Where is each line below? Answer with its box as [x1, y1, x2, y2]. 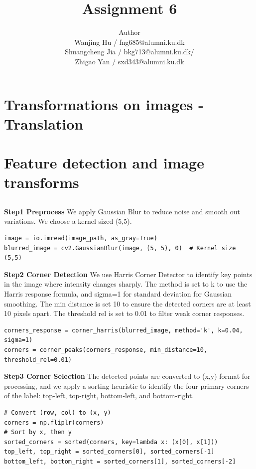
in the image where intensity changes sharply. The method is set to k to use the [4, 279, 248, 289]
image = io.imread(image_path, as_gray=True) [4, 235, 157, 242]
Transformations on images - [4, 94, 204, 114]
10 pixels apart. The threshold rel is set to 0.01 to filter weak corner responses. [4, 308, 245, 318]
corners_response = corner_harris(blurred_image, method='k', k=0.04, [4, 326, 243, 334]
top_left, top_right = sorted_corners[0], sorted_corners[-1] [4, 448, 215, 456]
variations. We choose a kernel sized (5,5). [4, 216, 132, 226]
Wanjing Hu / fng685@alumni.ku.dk [74, 36, 185, 47]
